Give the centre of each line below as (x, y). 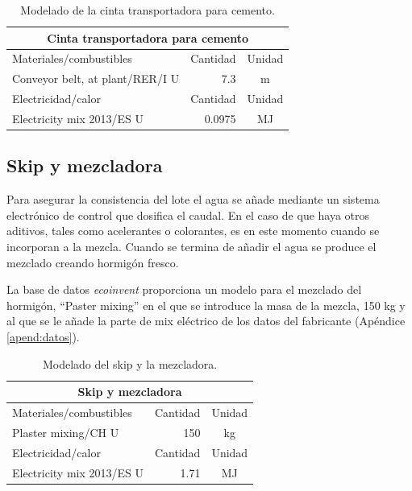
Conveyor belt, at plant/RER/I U (96, 78)
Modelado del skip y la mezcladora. (130, 363)
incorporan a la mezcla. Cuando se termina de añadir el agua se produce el (191, 247)
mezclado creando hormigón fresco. (93, 262)
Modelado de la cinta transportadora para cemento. (148, 10)
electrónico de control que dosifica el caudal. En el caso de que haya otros (188, 215)
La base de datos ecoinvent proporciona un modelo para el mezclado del (184, 289)
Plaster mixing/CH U (66, 432)
